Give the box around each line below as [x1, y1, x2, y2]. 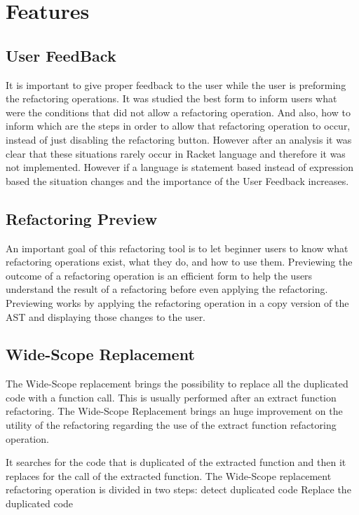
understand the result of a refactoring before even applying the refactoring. [6, 282, 328, 296]
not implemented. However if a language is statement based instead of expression [6, 160, 353, 174]
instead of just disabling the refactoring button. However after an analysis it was [6, 132, 352, 146]
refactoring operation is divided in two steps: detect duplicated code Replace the [6, 482, 351, 497]
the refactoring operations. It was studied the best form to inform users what [6, 91, 337, 106]
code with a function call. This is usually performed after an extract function [6, 390, 337, 404]
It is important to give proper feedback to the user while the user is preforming [6, 77, 346, 92]
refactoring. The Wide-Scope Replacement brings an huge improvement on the [6, 404, 343, 418]
